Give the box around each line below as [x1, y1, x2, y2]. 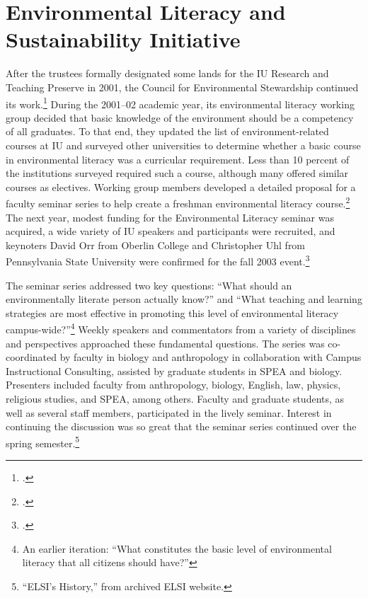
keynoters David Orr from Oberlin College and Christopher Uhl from [6, 237, 306, 252]
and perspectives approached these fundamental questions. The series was [6, 335, 325, 350]
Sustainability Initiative [6, 25, 241, 54]
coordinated [6, 350, 57, 364]
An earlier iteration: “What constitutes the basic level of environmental [22, 541, 332, 556]
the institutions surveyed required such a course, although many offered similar [6, 166, 349, 180]
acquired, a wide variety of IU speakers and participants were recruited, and [6, 224, 335, 238]
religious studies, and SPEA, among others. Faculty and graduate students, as [6, 391, 345, 406]
